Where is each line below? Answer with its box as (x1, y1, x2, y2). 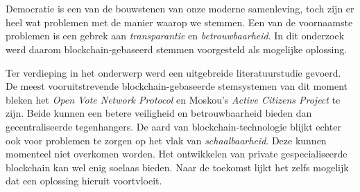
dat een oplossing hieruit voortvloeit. (6, 173, 162, 188)
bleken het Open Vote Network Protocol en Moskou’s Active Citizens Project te (6, 92, 341, 106)
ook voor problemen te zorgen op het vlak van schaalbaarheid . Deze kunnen (6, 133, 327, 147)
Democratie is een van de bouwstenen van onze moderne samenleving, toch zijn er (6, 1, 354, 16)
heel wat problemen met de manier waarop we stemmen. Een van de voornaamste (6, 15, 353, 29)
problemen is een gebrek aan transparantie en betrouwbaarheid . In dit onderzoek (6, 28, 345, 43)
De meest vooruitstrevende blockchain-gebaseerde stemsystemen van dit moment (6, 79, 348, 93)
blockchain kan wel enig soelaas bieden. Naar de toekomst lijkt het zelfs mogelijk (6, 160, 349, 174)
